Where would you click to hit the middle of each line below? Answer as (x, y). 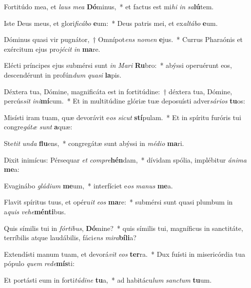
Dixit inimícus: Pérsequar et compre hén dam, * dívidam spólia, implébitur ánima (125, 159)
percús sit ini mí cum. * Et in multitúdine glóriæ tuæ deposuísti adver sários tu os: (125, 101)
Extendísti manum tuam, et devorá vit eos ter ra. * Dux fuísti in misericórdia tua (125, 254)
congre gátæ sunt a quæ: (38, 127)
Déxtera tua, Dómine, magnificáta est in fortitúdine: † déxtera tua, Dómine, (118, 91)
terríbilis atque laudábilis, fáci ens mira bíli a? (70, 237)
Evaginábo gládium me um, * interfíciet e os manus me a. (88, 185)
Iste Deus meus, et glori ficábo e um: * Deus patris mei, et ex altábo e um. (111, 23)
